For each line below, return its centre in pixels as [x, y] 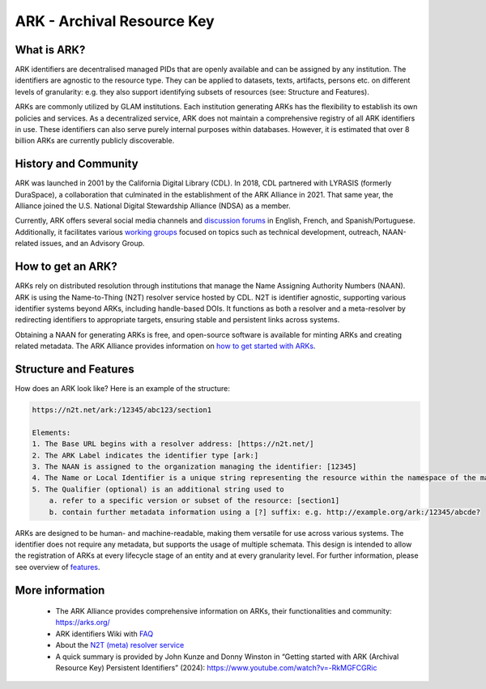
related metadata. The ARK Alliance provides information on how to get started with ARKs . [165, 346]
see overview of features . [58, 567]
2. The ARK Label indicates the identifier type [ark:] [145, 455]
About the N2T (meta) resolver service [120, 645]
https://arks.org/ [83, 623]
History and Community [77, 164]
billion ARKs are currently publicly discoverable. [95, 141]
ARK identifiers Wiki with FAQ [104, 634]
